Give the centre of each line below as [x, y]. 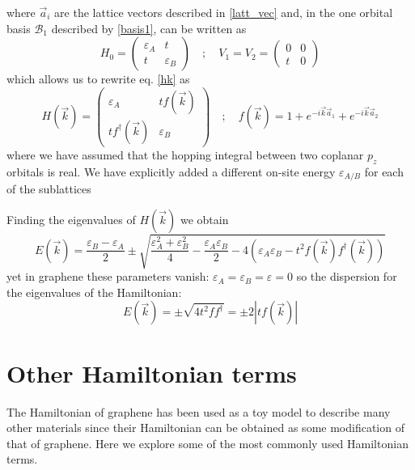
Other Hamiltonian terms [152, 373]
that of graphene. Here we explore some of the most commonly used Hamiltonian [207, 443]
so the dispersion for [347, 276]
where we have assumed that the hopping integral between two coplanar [185, 154]
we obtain [204, 219]
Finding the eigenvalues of [71, 219]
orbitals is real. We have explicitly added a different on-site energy [171, 171]
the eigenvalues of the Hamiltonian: [94, 292]
